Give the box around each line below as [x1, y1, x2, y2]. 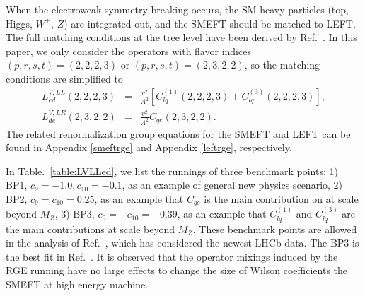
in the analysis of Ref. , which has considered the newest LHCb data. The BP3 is [6, 235, 359, 250]
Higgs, [6, 16, 33, 30]
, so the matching [244, 57, 320, 72]
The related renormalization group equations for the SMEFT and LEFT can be [6, 126, 351, 141]
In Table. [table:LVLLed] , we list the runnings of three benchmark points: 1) [6, 163, 338, 178]
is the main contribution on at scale [204, 191, 359, 206]
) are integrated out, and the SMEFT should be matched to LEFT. [64, 16, 356, 30]
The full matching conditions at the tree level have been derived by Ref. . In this [6, 30, 357, 45]
